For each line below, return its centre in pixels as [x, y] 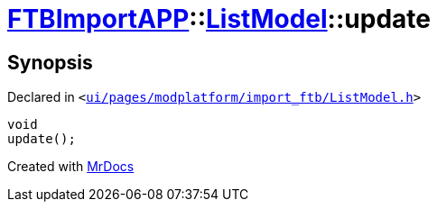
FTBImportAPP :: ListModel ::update [219, 19]
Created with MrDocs [71, 167]
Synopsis [50, 62]
